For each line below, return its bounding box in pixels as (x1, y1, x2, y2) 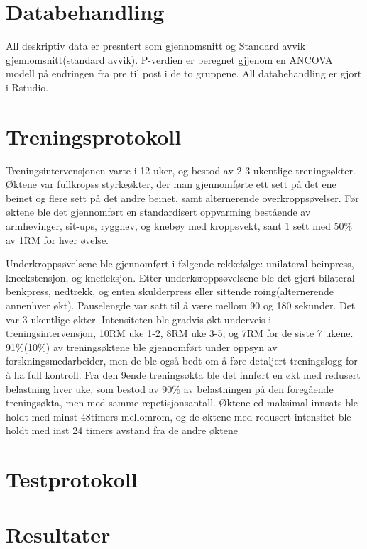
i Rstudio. (6, 79, 49, 94)
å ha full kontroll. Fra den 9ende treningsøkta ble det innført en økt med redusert (6, 367, 361, 382)
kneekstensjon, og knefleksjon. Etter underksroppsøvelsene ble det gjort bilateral (6, 270, 355, 284)
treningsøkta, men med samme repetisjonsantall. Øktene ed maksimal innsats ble (6, 395, 358, 410)
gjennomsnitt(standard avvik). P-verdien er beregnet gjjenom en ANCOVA (6, 52, 333, 67)
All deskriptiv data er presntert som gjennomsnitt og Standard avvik (6, 38, 306, 53)
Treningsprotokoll (6, 121, 182, 150)
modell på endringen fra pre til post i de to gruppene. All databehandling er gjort (6, 66, 362, 81)
